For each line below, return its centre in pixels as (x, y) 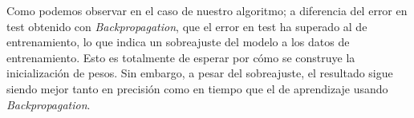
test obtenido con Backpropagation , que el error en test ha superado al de (187, 26)
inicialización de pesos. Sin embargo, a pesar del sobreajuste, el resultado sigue (200, 73)
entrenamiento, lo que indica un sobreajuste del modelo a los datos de (178, 42)
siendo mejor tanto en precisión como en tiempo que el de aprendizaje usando (197, 88)
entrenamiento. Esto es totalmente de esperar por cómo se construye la (181, 57)
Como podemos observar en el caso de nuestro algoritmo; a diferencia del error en (207, 10)
